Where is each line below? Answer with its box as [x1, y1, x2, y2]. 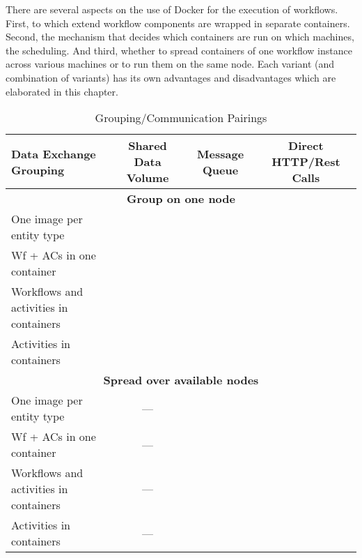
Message [197, 145, 244, 162]
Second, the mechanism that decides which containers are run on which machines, [6, 29, 354, 44]
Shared [128, 137, 167, 154]
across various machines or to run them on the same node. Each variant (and [6, 56, 335, 71]
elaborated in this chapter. [6, 84, 118, 98]
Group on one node [127, 190, 235, 207]
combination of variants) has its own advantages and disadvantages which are [6, 70, 336, 84]
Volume [126, 169, 169, 186]
